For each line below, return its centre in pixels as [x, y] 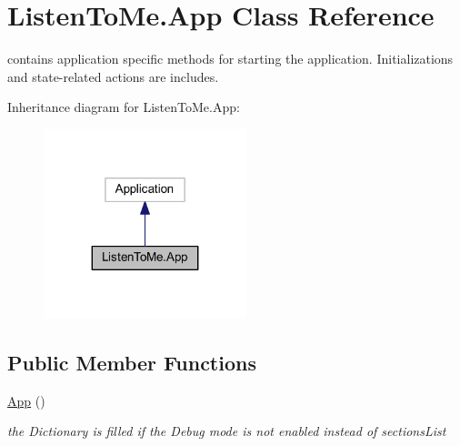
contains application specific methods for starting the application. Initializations [230, 59]
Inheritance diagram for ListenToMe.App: [124, 107]
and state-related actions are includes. [113, 76]
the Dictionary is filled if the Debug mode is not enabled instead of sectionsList [227, 431]
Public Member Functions [132, 362]
